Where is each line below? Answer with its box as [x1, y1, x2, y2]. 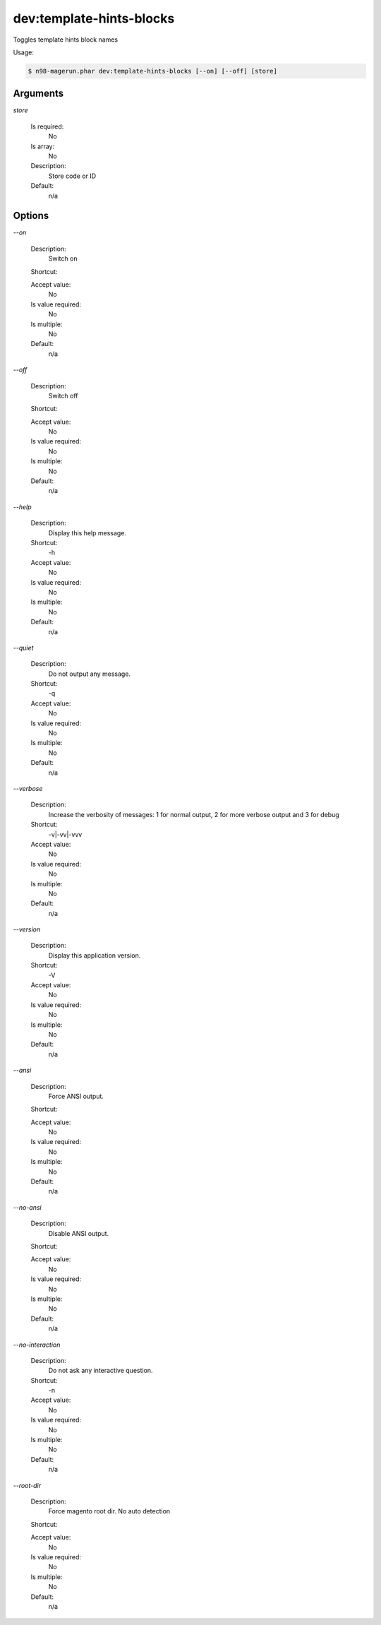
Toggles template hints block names [13, 35, 119, 44]
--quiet [13, 643, 34, 652]
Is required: [30, 122, 64, 131]
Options [13, 210, 49, 222]
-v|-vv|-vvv [48, 830, 83, 838]
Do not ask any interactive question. [48, 1367, 153, 1375]
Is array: [30, 142, 55, 150]
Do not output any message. [48, 669, 131, 678]
